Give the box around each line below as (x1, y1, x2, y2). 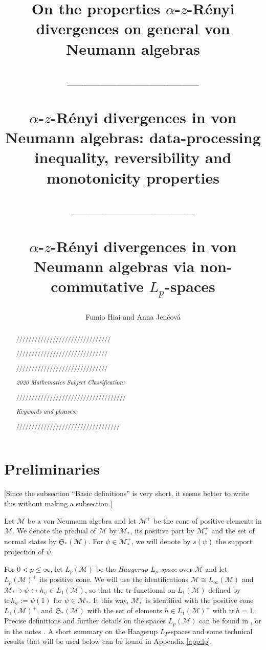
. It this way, (88, 595, 129, 605)
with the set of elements (87, 605, 162, 616)
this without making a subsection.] (4, 498, 113, 509)
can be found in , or (199, 615, 261, 626)
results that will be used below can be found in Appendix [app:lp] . (4, 636, 212, 646)
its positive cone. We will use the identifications (39, 574, 189, 585)
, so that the (84, 584, 124, 595)
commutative (51, 276, 144, 297)
